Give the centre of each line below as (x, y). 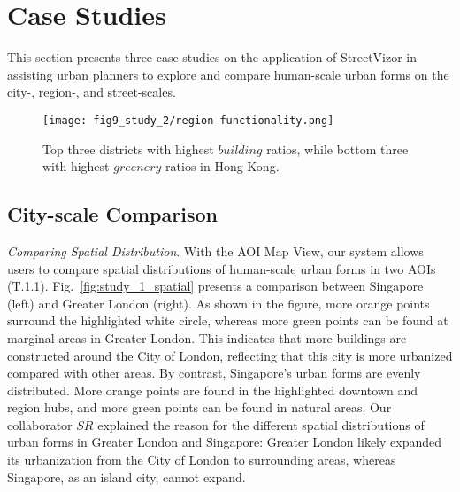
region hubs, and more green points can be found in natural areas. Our (199, 407)
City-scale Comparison (112, 214)
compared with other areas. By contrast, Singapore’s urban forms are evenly (214, 373)
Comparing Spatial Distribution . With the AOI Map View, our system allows (215, 250)
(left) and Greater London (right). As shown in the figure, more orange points (218, 303)
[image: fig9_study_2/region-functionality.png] (188, 120)
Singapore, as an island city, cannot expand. (126, 476)
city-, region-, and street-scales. (92, 92)
